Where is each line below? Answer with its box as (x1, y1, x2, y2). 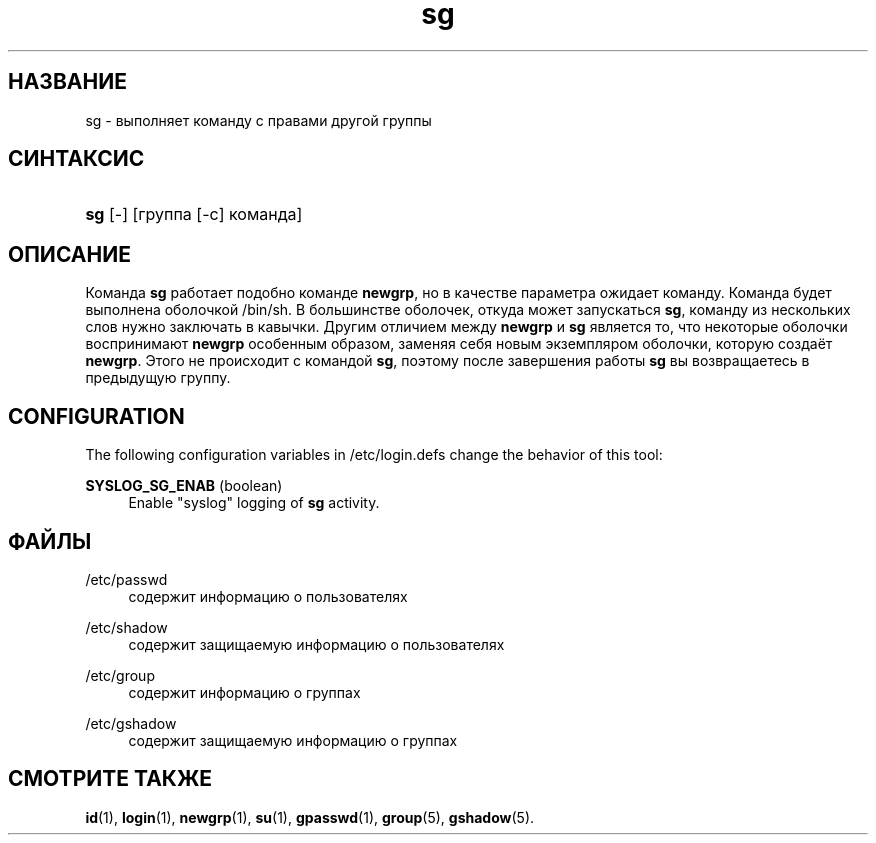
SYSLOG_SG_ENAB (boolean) (85, 477, 283, 495)
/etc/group (85, 666, 155, 684)
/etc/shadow (85, 618, 168, 636)
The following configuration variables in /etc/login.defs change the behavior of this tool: (85, 446, 663, 464)
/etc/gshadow (85, 714, 177, 732)
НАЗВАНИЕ (8, 69, 127, 95)
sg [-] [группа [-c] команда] (85, 204, 303, 225)
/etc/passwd (85, 570, 168, 588)
